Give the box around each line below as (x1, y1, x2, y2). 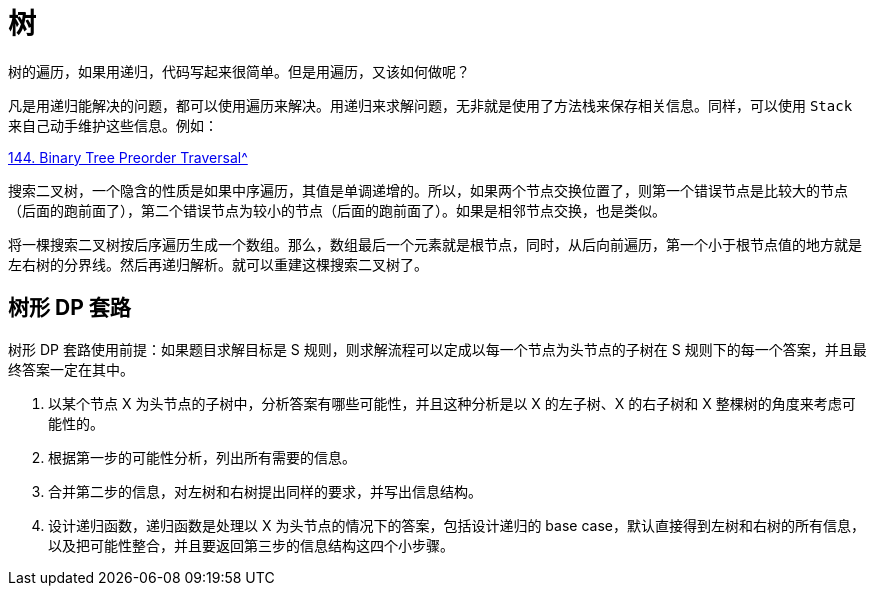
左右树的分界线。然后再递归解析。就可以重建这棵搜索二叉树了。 (8, 255, 428, 273)
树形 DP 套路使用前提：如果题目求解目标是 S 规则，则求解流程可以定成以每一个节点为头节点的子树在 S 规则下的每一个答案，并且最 (8, 340, 867, 358)
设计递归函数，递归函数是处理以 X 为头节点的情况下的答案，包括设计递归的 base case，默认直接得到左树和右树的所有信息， (48, 516, 865, 534)
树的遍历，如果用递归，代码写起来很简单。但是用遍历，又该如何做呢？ (8, 62, 470, 80)
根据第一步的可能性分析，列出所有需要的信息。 (48, 448, 356, 466)
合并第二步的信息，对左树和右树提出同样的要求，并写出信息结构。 (48, 482, 482, 500)
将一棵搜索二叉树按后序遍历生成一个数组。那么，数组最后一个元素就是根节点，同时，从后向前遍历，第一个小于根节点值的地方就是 (8, 235, 862, 253)
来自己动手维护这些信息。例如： (8, 116, 218, 134)
